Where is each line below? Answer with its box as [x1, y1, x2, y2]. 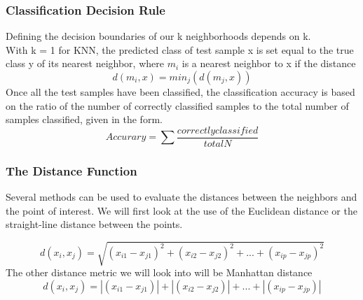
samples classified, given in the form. [6, 112, 163, 127]
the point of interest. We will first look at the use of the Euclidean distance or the [6, 203, 357, 217]
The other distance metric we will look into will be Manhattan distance [6, 265, 313, 280]
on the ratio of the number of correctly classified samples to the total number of [6, 98, 349, 113]
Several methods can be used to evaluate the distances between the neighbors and [6, 190, 357, 204]
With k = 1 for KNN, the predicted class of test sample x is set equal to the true [6, 42, 354, 57]
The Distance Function [6, 162, 137, 179]
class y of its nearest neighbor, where [6, 56, 164, 71]
